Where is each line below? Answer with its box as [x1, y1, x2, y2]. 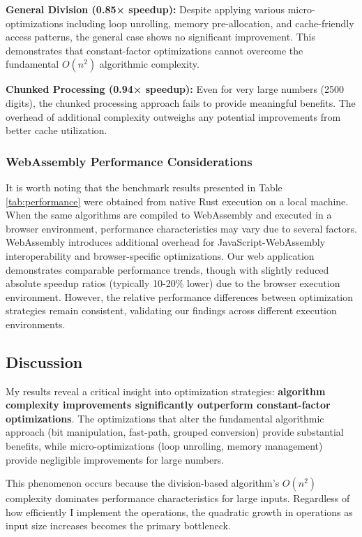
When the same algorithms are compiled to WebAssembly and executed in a [6, 207, 332, 222]
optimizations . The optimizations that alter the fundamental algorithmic [6, 411, 324, 425]
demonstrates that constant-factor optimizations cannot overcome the [6, 43, 303, 57]
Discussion [6, 351, 83, 372]
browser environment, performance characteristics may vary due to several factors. [6, 221, 357, 235]
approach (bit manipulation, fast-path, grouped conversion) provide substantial [6, 425, 344, 439]
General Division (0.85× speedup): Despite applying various [6, 2, 285, 16]
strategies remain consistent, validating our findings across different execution [6, 303, 337, 318]
